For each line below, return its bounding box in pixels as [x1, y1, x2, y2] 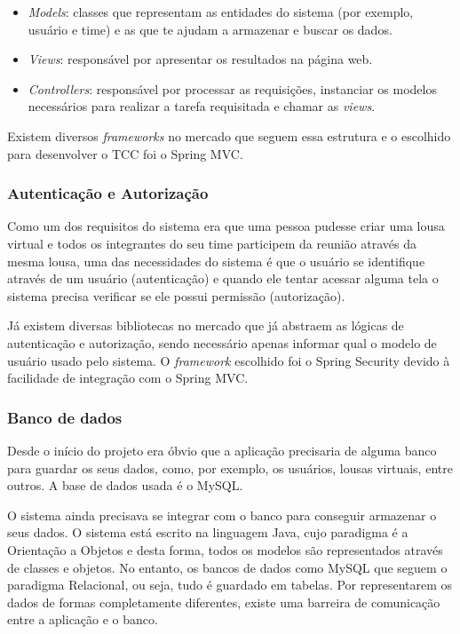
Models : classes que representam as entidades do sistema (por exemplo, [28, 3, 414, 20]
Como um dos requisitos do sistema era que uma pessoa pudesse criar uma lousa [7, 217, 445, 235]
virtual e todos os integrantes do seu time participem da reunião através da [7, 234, 417, 252]
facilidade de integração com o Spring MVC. [7, 369, 249, 387]
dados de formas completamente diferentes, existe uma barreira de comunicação [7, 592, 440, 611]
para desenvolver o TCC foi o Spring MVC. [7, 144, 243, 162]
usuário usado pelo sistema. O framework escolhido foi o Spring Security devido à [7, 351, 450, 369]
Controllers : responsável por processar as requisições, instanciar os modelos [28, 79, 437, 98]
